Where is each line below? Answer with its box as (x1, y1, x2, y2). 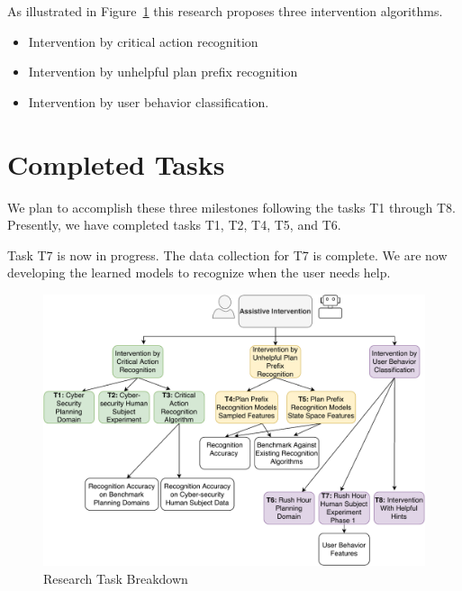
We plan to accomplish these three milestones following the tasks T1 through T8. (7, 197, 456, 216)
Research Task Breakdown (43, 568, 188, 587)
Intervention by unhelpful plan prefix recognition (28, 62, 298, 81)
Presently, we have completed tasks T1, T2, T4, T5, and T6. (7, 215, 341, 234)
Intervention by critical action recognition (28, 32, 258, 50)
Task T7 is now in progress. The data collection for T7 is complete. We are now (7, 245, 448, 264)
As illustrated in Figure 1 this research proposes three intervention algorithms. (7, 2, 443, 20)
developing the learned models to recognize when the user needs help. (7, 263, 391, 282)
